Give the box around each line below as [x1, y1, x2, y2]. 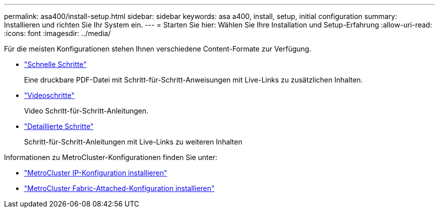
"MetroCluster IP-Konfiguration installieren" [24, 168, 167, 177]
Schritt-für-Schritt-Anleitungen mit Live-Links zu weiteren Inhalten [24, 137, 243, 146]
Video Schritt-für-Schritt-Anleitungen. [24, 106, 149, 115]
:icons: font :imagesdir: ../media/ [4, 29, 111, 37]
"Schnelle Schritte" [24, 60, 87, 68]
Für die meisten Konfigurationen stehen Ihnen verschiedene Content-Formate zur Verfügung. [4, 44, 311, 53]
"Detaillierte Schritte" [24, 122, 94, 130]
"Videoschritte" [24, 91, 75, 99]
